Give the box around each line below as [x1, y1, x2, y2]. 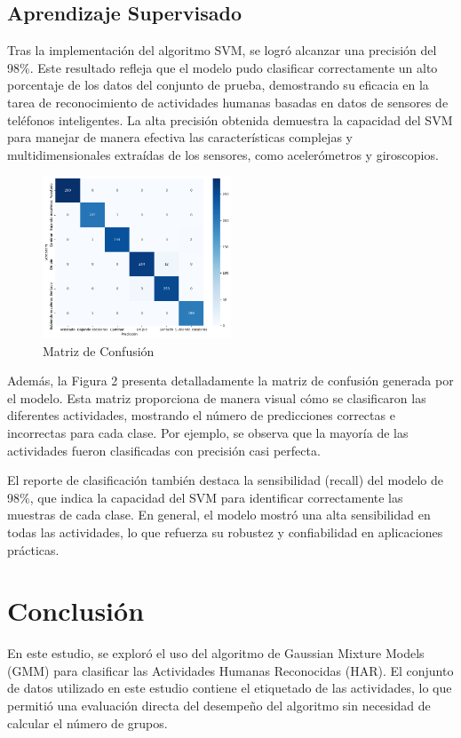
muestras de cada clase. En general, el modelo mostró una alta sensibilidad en [7, 505, 431, 524]
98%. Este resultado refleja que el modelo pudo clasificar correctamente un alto [7, 58, 438, 76]
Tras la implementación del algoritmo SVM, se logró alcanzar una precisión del [7, 41, 437, 60]
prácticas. [7, 540, 60, 559]
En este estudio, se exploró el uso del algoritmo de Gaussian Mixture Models [7, 644, 425, 663]
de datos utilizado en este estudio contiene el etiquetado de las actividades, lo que [7, 678, 452, 697]
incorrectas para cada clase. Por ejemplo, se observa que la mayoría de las [7, 424, 409, 441]
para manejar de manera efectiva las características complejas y [7, 128, 353, 147]
